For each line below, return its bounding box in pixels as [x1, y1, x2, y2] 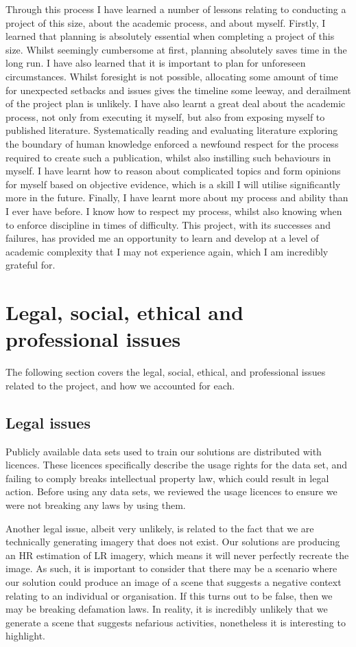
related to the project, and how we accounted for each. [5, 378, 235, 392]
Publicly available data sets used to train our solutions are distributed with [5, 444, 322, 458]
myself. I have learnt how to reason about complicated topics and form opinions [5, 163, 341, 178]
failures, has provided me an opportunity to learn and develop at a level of [5, 231, 319, 245]
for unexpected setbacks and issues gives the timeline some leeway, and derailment [5, 82, 351, 97]
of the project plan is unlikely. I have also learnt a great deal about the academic [5, 96, 346, 111]
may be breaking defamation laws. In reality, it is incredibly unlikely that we [5, 602, 328, 616]
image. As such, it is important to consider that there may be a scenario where [5, 561, 337, 576]
